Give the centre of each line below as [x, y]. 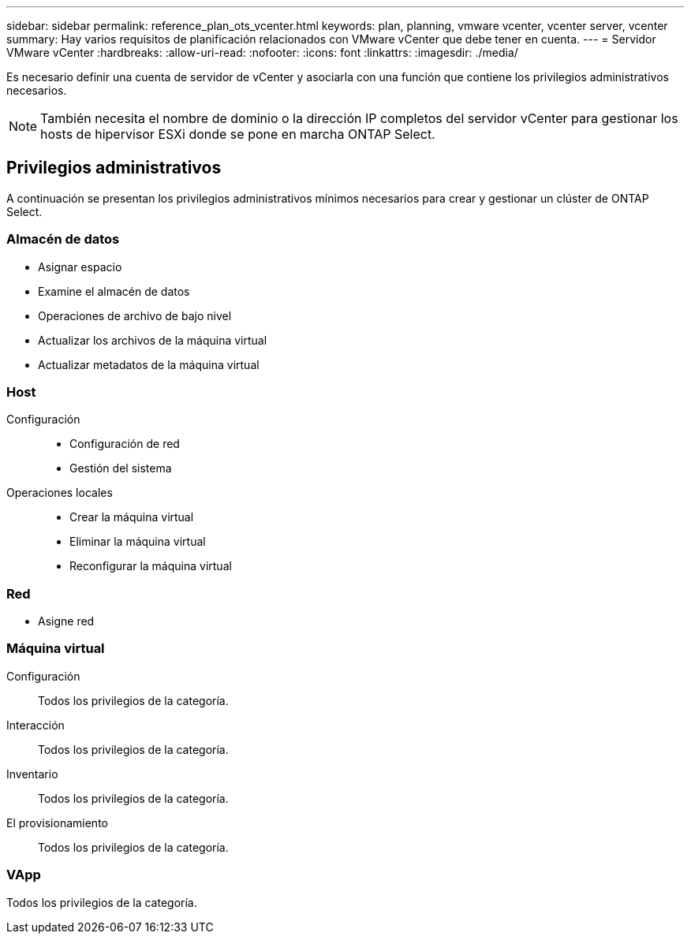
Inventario [32, 774]
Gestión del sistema [121, 468]
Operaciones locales [60, 493]
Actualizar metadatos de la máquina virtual [149, 364]
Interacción [35, 725]
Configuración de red [125, 444]
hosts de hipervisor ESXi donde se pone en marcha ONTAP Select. [238, 134]
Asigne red [66, 621]
